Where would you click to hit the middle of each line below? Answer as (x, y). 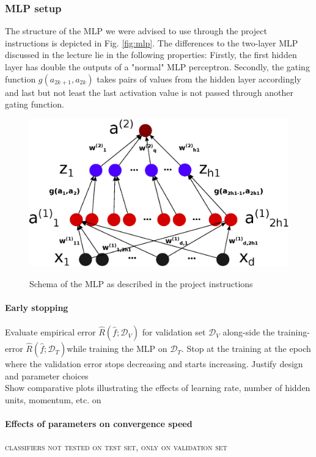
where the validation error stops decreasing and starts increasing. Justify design (154, 364)
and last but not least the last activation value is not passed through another (149, 92)
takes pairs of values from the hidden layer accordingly (199, 79)
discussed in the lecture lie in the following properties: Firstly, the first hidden (151, 55)
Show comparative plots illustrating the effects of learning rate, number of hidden (158, 388)
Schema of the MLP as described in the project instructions (141, 283)
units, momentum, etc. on (53, 399)
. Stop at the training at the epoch (246, 349)
